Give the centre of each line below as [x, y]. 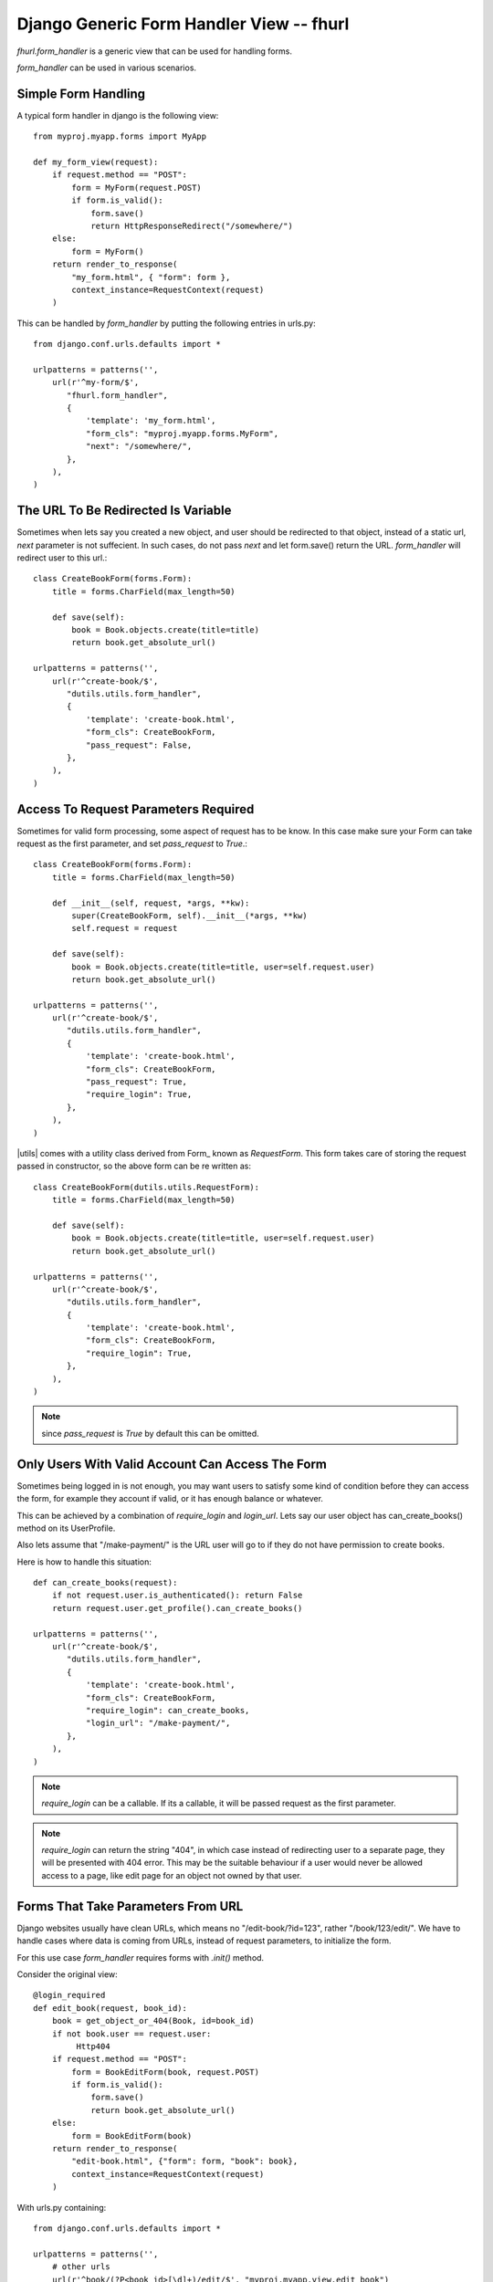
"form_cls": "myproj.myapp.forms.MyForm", [182, 433]
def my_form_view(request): [96, 162]
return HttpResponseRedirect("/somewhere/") [192, 225]
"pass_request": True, [136, 1082]
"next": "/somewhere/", [139, 446]
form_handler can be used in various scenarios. [106, 68]
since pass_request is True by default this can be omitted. [150, 1433]
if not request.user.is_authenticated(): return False [177, 1596]
